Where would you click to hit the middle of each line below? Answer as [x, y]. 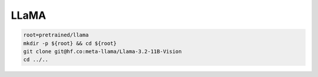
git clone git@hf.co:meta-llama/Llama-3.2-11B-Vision [102, 51]
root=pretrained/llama [56, 35]
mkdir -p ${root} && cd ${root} [70, 43]
